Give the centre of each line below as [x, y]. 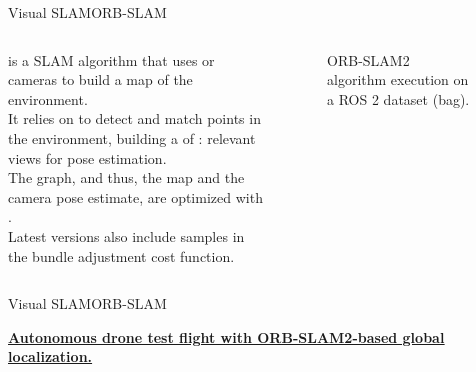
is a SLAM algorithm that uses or [111, 59]
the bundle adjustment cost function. [121, 255]
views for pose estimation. [87, 157]
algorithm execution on [398, 79]
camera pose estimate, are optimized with [135, 196]
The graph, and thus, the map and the [126, 177]
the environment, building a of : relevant [132, 137]
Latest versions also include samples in [126, 235]
